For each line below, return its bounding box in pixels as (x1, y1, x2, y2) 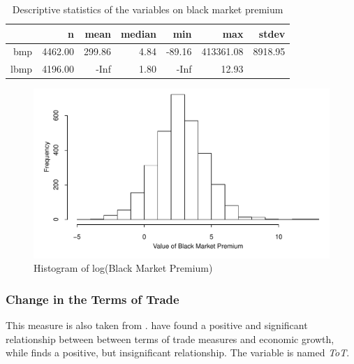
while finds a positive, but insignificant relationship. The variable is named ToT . (6, 345, 350, 360)
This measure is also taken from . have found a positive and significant (6, 318, 308, 332)
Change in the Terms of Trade (6, 290, 179, 307)
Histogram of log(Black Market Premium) (34, 261, 213, 275)
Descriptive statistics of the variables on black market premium (12, 2, 283, 16)
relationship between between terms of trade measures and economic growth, (6, 331, 334, 346)
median (120, 26, 156, 41)
